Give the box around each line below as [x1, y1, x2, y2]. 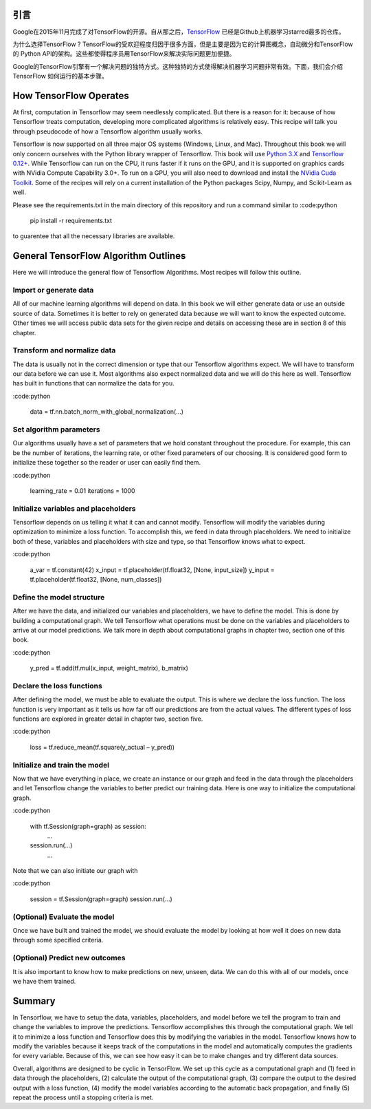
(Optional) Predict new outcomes [12, 953, 126, 963]
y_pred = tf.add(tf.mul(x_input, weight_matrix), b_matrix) [30, 664, 189, 673]
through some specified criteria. [12, 936, 104, 944]
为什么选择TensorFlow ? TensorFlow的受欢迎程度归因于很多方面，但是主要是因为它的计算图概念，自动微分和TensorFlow [12, 40, 353, 48]
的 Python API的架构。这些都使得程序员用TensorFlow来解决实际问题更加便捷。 [12, 50, 236, 58]
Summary [12, 995, 56, 1006]
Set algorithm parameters [12, 424, 100, 434]
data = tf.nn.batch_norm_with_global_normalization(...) [30, 408, 184, 416]
